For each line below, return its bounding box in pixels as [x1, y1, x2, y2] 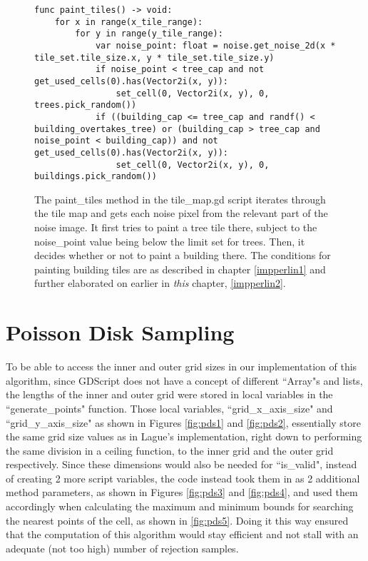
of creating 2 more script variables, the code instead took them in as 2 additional [6, 470, 360, 485]
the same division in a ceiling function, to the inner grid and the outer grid [6, 443, 334, 458]
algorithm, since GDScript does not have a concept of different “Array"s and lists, [6, 373, 363, 388]
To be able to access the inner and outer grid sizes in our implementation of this [6, 359, 357, 374]
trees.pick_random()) [34, 100, 137, 111]
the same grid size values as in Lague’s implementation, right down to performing [6, 429, 362, 444]
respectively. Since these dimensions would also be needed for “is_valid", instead [6, 457, 357, 472]
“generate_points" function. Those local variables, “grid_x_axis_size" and [6, 400, 333, 415]
